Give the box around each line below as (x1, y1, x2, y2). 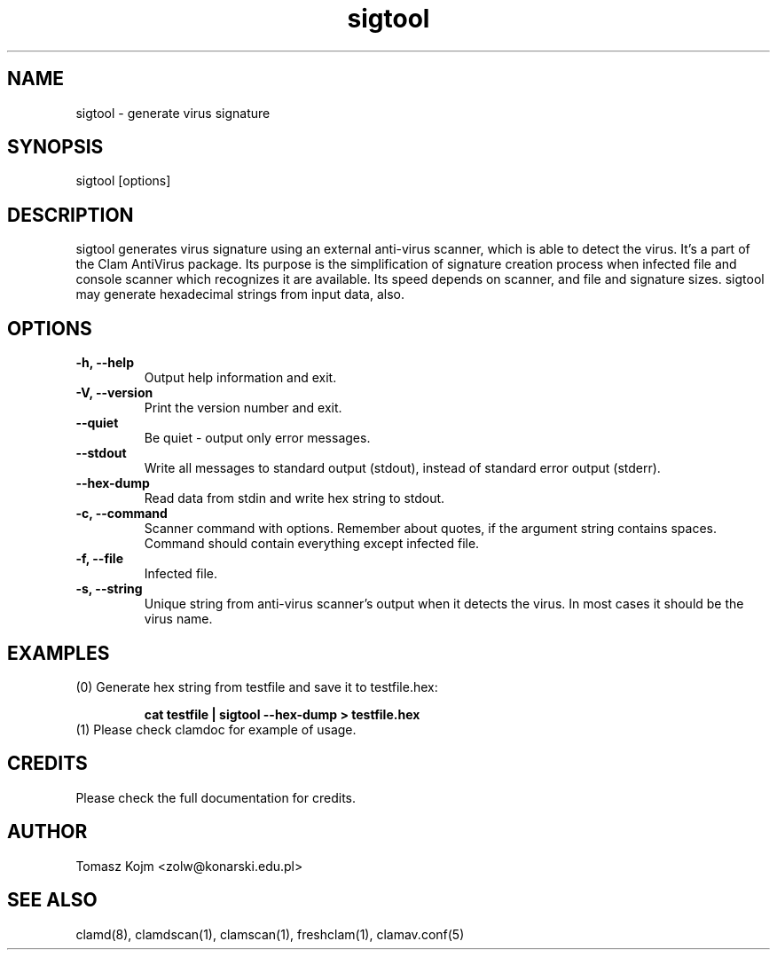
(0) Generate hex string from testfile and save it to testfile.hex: (75, 679, 438, 694)
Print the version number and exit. (144, 400, 342, 416)
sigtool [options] (75, 173, 171, 189)
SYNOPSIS (7, 136, 104, 159)
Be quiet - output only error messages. (144, 430, 371, 446)
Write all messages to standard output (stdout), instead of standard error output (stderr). (144, 460, 661, 476)
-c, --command (75, 506, 168, 522)
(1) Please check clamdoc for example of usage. (75, 721, 357, 737)
